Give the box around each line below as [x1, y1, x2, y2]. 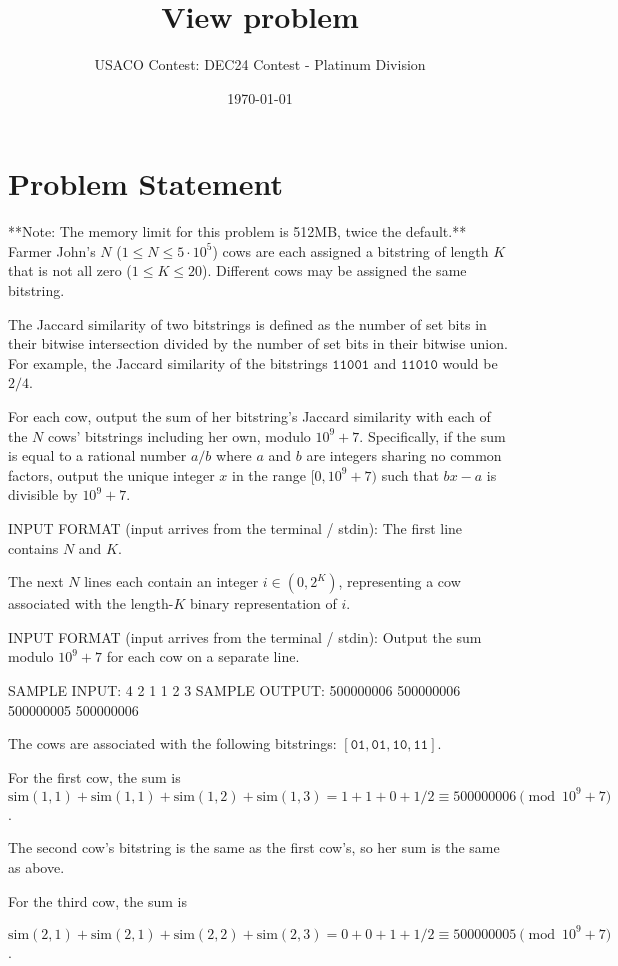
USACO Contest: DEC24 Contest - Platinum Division [94, 54, 426, 75]
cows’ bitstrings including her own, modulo [48, 425, 311, 446]
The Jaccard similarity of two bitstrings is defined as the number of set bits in [8, 313, 487, 334]
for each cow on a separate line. [106, 646, 300, 667]
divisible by [8, 484, 78, 505]
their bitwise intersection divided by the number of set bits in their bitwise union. [8, 333, 508, 354]
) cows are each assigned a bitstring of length [212, 240, 489, 261]
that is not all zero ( [8, 260, 132, 281]
